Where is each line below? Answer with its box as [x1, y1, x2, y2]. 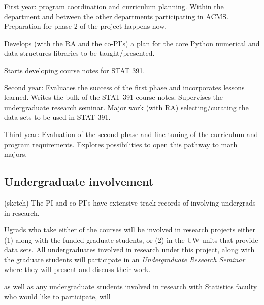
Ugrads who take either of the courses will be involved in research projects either [4, 224, 255, 235]
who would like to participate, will [4, 291, 111, 301]
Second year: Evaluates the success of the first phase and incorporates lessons [4, 82, 245, 92]
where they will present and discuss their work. [4, 264, 151, 275]
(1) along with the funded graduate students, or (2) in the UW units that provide [4, 234, 258, 245]
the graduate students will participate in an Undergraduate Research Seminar [4, 254, 245, 264]
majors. [4, 149, 27, 159]
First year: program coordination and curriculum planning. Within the [4, 1, 224, 11]
